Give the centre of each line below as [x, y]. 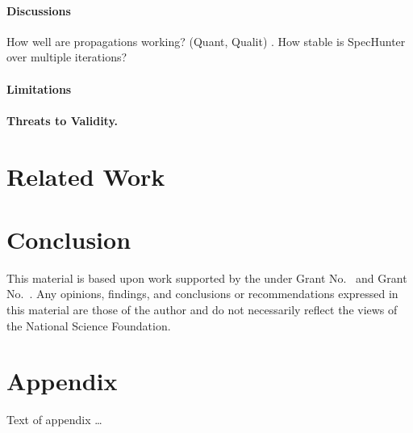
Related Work [86, 176]
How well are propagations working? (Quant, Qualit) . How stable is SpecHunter [206, 41]
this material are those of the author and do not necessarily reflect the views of [202, 310]
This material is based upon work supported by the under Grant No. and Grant [207, 277]
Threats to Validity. [63, 120]
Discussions [39, 10]
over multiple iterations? [67, 57]
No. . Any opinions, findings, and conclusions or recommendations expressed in [202, 294]
